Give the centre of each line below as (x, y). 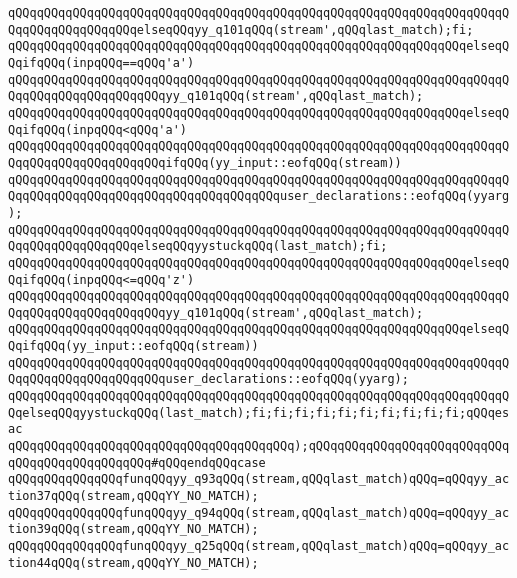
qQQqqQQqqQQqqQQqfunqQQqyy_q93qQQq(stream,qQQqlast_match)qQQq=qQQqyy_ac (259, 479)
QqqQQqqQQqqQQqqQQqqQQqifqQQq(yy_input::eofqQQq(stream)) (205, 162)
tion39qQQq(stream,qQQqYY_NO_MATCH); (133, 529)
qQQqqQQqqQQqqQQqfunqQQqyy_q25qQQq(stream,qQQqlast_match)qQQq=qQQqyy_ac (259, 546)
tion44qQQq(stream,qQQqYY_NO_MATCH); (133, 562)
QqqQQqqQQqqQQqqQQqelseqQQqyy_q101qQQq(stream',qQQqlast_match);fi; (241, 29)
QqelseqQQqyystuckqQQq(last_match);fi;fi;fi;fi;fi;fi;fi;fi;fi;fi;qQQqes (259, 412)
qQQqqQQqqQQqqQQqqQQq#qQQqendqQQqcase (137, 462)
